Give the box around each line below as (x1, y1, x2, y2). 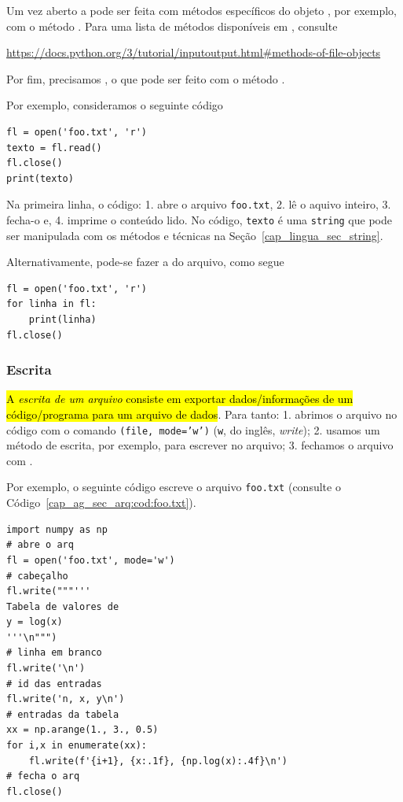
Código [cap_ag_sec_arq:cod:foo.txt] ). (6, 494, 196, 511)
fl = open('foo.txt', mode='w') (6, 554, 175, 566)
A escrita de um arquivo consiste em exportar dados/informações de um (6, 390, 354, 407)
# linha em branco (6, 647, 102, 659)
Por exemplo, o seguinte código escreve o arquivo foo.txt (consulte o (6, 479, 341, 495)
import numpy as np (6, 523, 108, 535)
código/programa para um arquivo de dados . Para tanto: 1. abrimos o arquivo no (6, 406, 398, 423)
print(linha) (28, 314, 97, 326)
